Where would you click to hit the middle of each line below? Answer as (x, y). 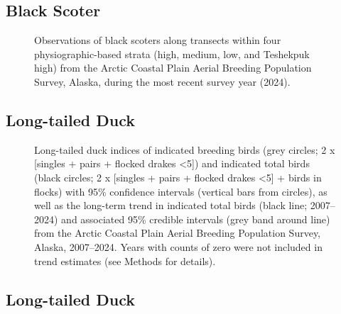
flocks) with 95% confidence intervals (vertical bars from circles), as (181, 191)
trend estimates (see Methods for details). (125, 260)
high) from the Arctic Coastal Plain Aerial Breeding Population (173, 68)
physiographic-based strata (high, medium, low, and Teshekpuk (172, 54)
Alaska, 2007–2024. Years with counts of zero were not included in (178, 246)
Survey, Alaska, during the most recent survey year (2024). (162, 81)
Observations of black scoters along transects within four (158, 40)
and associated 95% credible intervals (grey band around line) (196, 219)
